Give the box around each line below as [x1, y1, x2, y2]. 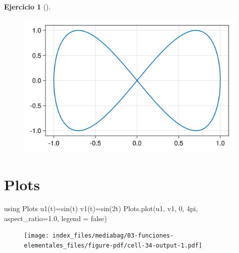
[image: [24, 232, 49, 240]
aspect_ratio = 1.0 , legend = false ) [4, 213, 107, 223]
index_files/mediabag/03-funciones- [52, 232, 174, 240]
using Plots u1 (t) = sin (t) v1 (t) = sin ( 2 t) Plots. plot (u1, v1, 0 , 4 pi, [4, 203, 198, 214]
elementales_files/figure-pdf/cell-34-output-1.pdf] [24, 242, 202, 249]
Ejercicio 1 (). [4, 1, 51, 11]
